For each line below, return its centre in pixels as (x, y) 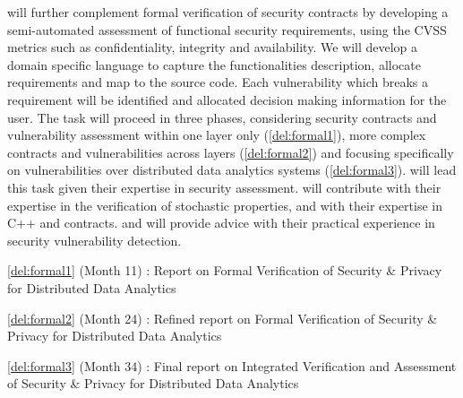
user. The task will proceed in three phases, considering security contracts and (222, 117)
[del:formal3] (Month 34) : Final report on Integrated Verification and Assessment (232, 365)
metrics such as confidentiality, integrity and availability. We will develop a (213, 47)
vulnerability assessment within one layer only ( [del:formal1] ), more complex (217, 135)
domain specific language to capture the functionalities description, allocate (214, 64)
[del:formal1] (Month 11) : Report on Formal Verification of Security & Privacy (225, 270)
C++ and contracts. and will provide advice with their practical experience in (221, 223)
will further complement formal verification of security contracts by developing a (228, 12)
